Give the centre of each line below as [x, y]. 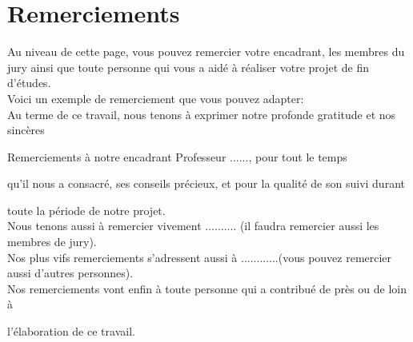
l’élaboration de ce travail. [71, 331]
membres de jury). [52, 242]
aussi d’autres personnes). [70, 273]
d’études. [29, 83]
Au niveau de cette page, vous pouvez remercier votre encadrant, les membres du [206, 52]
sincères [26, 130]
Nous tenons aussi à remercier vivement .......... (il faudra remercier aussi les [193, 226]
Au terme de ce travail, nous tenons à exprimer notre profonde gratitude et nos [202, 114]
